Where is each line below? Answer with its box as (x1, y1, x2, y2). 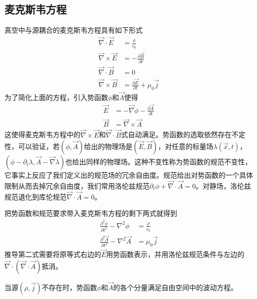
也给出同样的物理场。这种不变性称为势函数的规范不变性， (65, 156, 252, 167)
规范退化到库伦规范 (4, 191, 67, 201)
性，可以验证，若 (4, 141, 60, 151)
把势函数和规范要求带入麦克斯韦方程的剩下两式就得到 (4, 208, 177, 218)
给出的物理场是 (84, 141, 133, 151)
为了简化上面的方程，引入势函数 (4, 92, 108, 102)
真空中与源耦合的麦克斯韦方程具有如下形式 (4, 25, 143, 35)
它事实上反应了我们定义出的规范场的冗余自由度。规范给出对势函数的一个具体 (4, 170, 253, 180)
